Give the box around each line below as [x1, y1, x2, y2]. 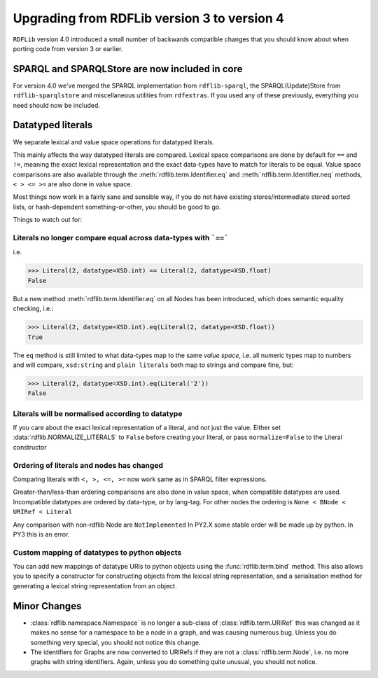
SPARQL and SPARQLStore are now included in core [13, 63, 243, 75]
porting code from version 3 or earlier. [13, 44, 123, 53]
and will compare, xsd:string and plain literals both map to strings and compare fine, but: [13, 361, 294, 369]
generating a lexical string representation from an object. [13, 581, 177, 590]
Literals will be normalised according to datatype [13, 408, 183, 418]
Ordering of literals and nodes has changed [13, 460, 164, 470]
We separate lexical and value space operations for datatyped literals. [13, 137, 215, 146]
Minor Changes [13, 600, 82, 612]
